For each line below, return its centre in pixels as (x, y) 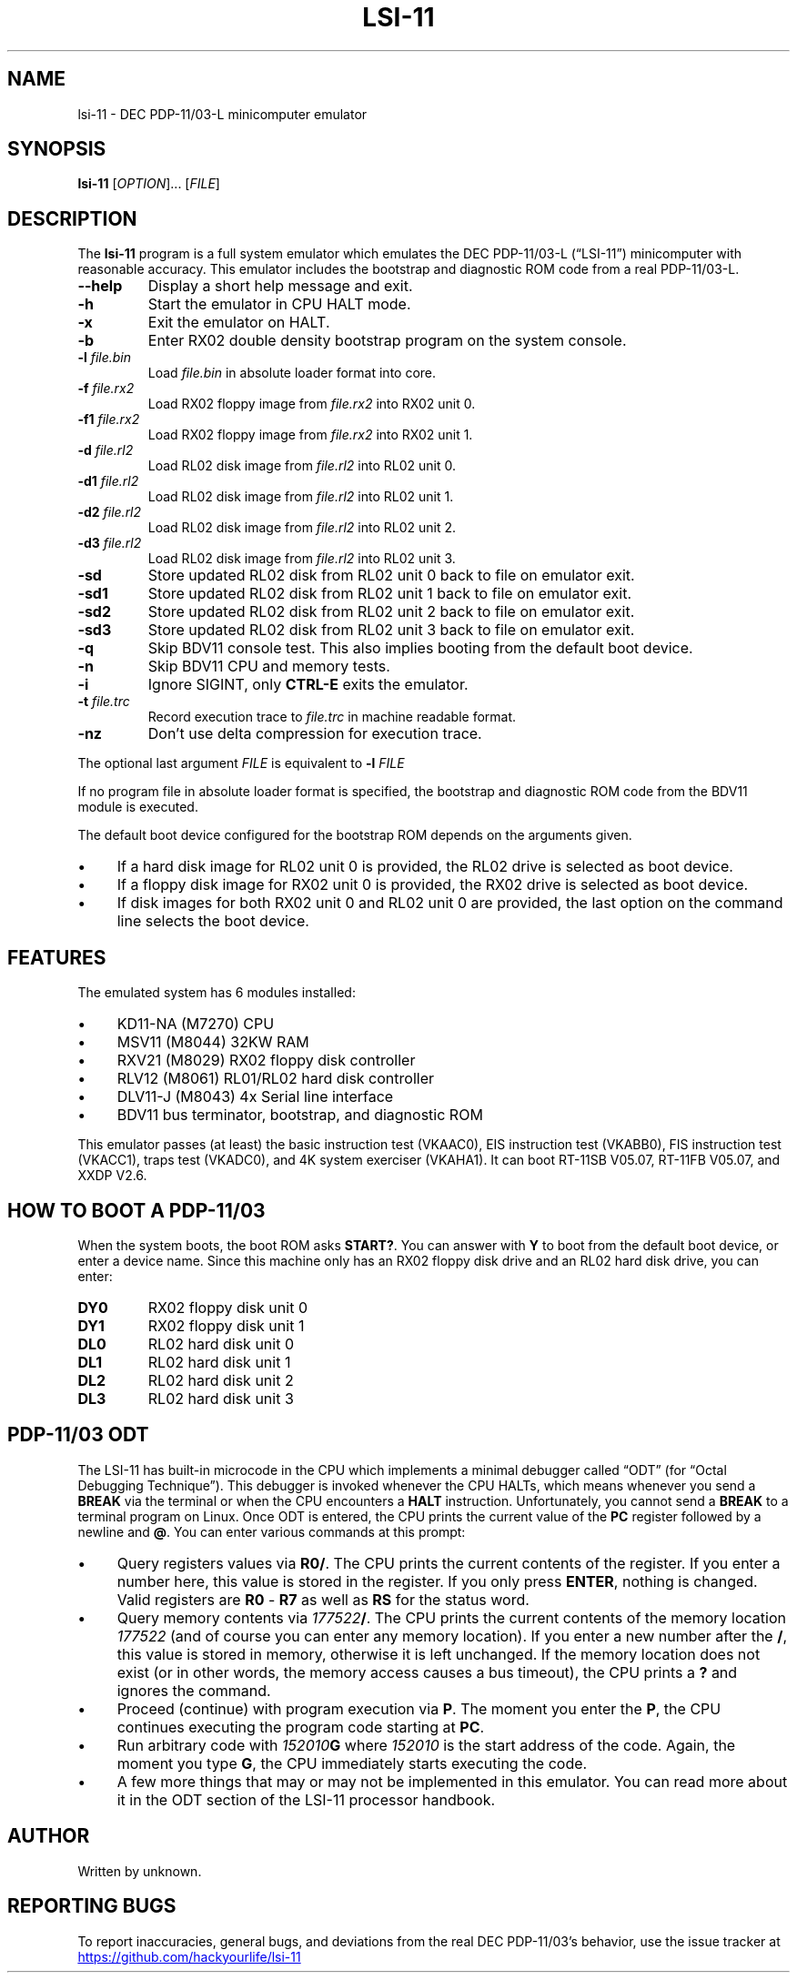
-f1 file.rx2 (109, 419)
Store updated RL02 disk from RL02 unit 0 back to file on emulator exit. (391, 576)
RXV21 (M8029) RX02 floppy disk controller (266, 1061)
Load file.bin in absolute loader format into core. (292, 373)
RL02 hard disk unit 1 (219, 1362)
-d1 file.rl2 (108, 481)
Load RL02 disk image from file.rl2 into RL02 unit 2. (302, 528)
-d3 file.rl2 (110, 543)
